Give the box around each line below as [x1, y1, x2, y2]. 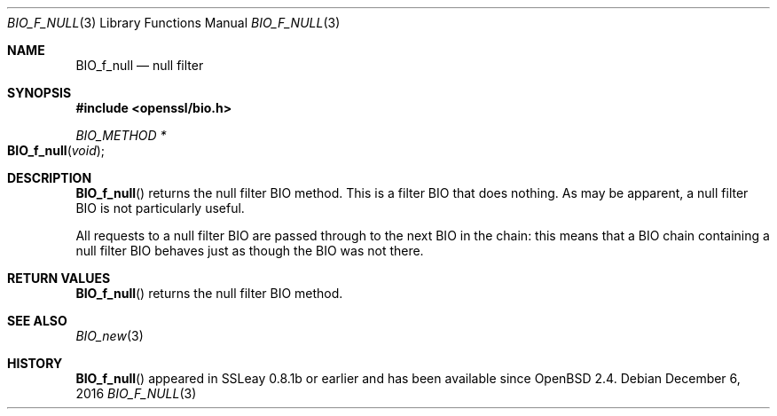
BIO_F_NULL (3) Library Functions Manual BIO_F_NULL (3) [7, 15, 341, 30]
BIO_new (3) [75, 328, 144, 343]
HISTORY [7, 356, 63, 371]
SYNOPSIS [7, 85, 72, 100]
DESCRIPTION [7, 170, 92, 185]
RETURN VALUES [7, 271, 111, 286]
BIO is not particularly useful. [75, 200, 245, 216]
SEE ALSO [7, 313, 67, 328]
